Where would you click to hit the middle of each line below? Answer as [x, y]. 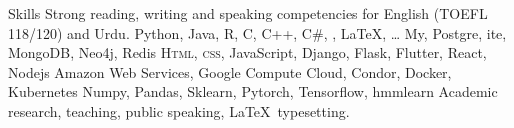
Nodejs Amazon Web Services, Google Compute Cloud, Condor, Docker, [230, 71]
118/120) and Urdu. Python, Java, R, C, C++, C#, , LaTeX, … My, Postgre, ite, [257, 32]
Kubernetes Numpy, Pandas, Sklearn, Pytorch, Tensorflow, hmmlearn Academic [253, 91]
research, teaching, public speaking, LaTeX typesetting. [179, 110]
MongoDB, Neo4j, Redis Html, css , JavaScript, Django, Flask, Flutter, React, [247, 52]
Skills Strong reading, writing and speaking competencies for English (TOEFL [248, 13]
